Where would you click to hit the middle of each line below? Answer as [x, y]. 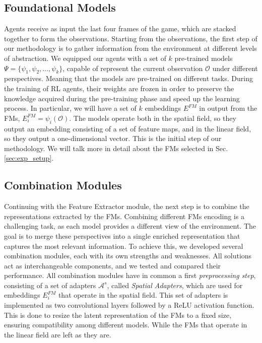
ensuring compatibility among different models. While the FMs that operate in [126, 325]
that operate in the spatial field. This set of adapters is [143, 295]
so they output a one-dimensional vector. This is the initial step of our [113, 138]
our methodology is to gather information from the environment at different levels [130, 48]
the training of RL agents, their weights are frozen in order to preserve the [119, 88]
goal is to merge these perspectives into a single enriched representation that [122, 235]
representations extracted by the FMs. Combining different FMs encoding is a [124, 216]
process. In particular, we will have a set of [70, 108]
